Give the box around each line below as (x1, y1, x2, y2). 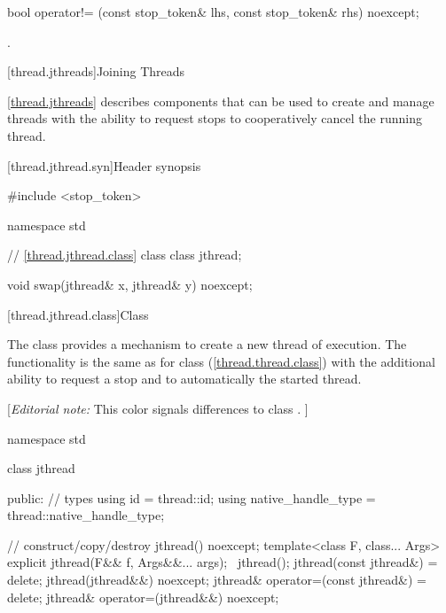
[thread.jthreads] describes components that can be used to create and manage (7, 91, 434, 110)
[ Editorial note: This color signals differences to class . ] (7, 399, 309, 417)
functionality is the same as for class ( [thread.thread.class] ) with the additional (7, 352, 435, 370)
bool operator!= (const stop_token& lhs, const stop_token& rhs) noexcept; (7, 3, 419, 20)
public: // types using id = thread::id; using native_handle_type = (7, 488, 376, 507)
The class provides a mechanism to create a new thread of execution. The (7, 335, 407, 353)
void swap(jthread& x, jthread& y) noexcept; (7, 275, 253, 293)
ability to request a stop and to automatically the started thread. (7, 369, 362, 388)
